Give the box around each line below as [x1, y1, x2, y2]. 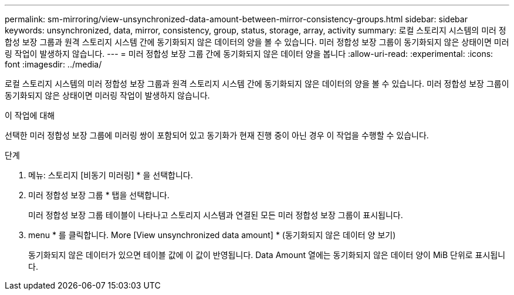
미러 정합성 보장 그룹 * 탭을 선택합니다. [28, 190, 170, 200]
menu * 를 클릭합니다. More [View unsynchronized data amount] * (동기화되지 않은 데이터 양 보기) [28, 230, 396, 240]
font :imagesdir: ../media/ [5, 59, 102, 69]
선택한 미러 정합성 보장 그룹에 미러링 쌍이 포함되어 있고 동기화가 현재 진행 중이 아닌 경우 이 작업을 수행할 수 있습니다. [5, 130, 429, 140]
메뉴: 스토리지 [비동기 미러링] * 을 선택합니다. [28, 170, 193, 180]
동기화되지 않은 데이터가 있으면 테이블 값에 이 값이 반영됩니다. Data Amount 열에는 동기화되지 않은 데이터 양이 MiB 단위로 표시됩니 [28, 250, 506, 260]
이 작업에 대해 [5, 110, 55, 120]
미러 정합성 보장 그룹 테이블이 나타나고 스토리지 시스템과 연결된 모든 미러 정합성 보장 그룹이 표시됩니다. [28, 210, 403, 220]
